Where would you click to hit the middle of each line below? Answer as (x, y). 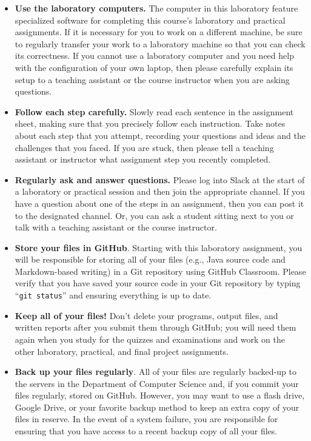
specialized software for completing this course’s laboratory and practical (150, 20)
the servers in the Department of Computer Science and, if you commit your (157, 383)
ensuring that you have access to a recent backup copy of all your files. (146, 431)
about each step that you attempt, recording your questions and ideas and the (160, 135)
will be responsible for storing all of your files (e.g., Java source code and (150, 259)
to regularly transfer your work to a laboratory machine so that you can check (160, 43)
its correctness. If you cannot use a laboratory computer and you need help (154, 56)
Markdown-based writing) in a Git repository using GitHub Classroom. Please (160, 271)
